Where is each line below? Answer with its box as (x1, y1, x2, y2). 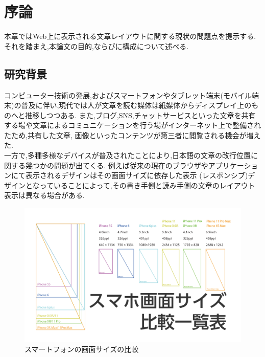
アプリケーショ (208, 160, 258, 170)
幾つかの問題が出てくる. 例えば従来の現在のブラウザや (25, 160, 208, 170)
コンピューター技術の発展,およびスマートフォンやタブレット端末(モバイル (4, 90, 252, 100)
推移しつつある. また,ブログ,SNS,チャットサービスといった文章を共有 (25, 109, 256, 120)
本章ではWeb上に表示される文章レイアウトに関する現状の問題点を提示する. (4, 31, 256, 41)
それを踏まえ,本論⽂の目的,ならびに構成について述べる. (4, 40, 189, 51)
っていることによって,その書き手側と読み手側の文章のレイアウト (39, 180, 255, 190)
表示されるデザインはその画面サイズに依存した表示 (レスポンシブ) (25, 170, 248, 181)
